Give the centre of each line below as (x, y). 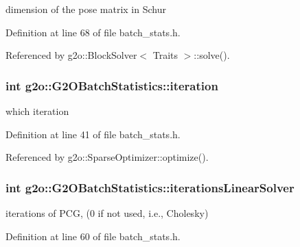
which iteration (37, 111)
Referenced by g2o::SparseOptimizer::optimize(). (107, 157)
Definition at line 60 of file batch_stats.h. (93, 236)
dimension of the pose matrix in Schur (86, 9)
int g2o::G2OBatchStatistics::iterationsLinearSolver (150, 187)
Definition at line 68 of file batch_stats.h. (93, 32)
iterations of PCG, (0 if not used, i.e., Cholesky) (107, 213)
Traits (165, 55)
